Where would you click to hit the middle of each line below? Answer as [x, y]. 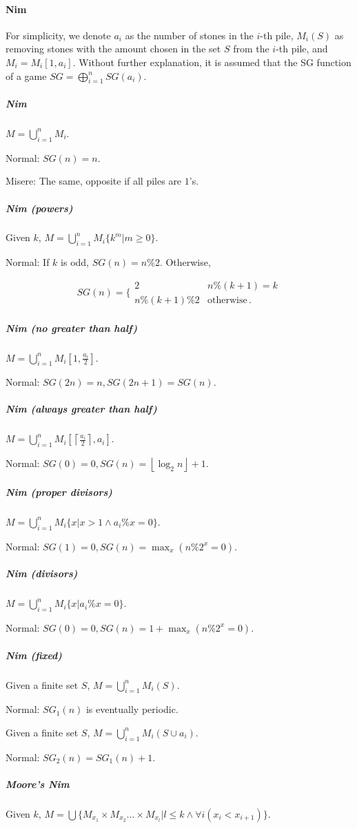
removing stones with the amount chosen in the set [113, 49]
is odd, [75, 262]
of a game [26, 75]
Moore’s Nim [38, 784]
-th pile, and [302, 49]
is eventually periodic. [132, 709]
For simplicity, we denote [58, 35]
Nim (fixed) [34, 655]
